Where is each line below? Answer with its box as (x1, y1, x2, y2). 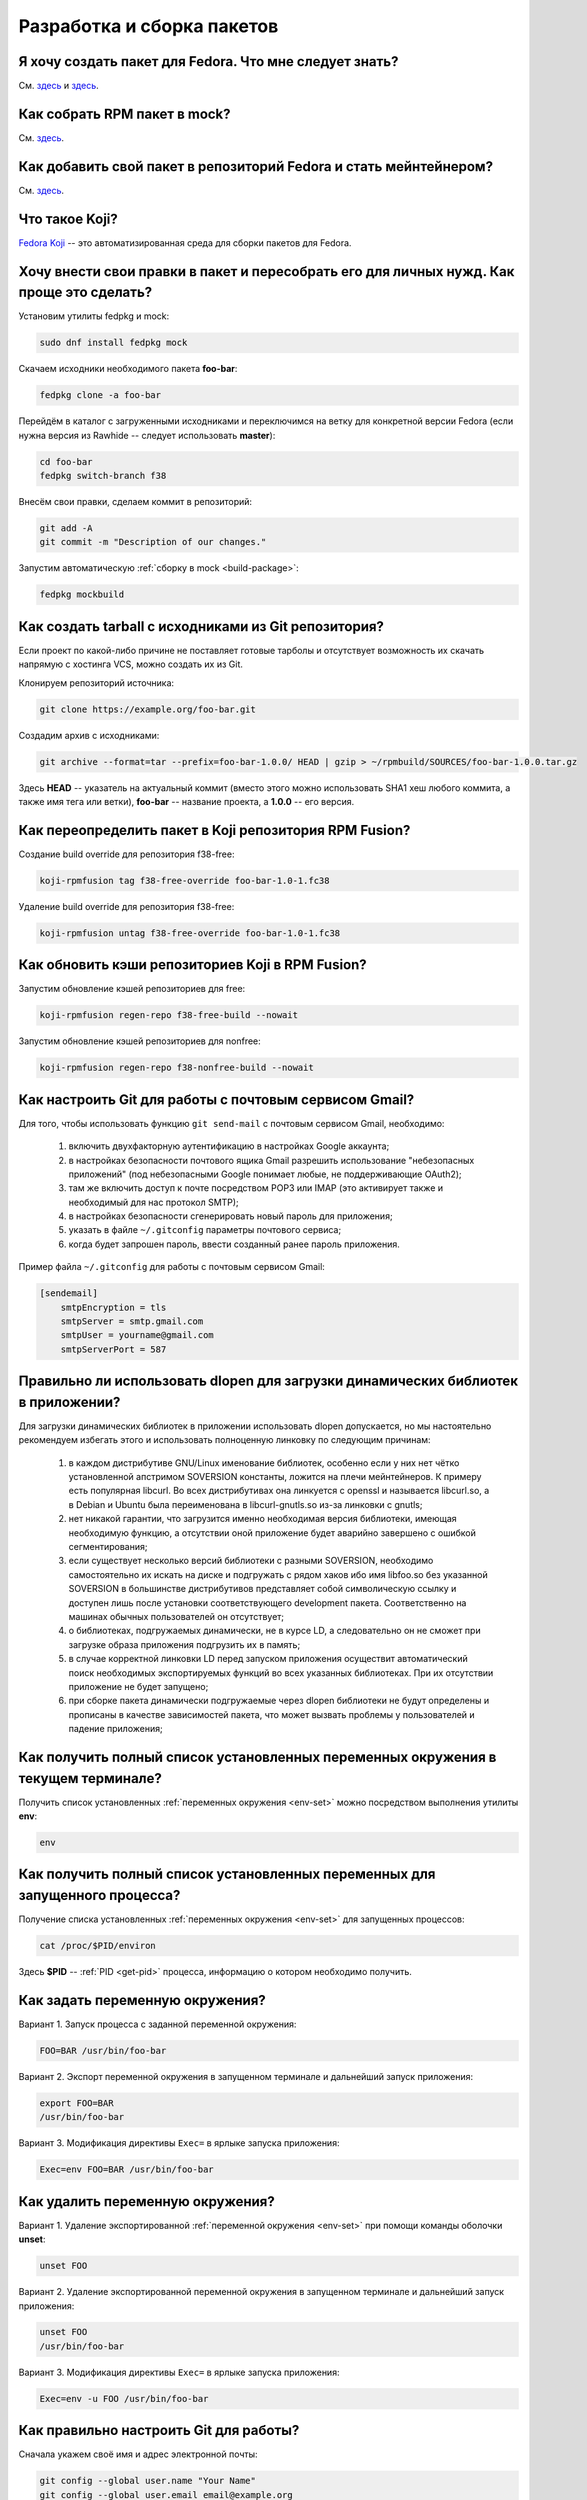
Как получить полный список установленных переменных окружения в (18, 1748, 497, 1765)
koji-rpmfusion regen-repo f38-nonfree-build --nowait (39, 1062, 314, 1074)
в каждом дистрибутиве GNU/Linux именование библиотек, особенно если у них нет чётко (68, 1456, 460, 1469)
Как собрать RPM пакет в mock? (18, 105, 231, 122)
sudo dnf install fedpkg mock (39, 337, 188, 349)
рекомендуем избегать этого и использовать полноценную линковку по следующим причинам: (18, 1434, 431, 1446)
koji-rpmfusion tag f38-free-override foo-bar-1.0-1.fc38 (39, 875, 330, 886)
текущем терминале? (18, 1770, 162, 1787)
